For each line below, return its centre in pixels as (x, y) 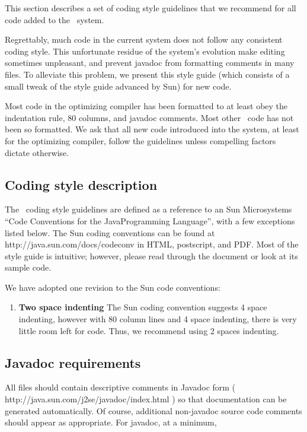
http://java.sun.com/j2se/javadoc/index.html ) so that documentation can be (146, 399)
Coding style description (81, 184)
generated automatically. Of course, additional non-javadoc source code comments (153, 410)
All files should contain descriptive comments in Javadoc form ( (120, 387)
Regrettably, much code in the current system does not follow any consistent (144, 39)
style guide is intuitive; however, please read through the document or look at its (151, 255)
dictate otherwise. (37, 152)
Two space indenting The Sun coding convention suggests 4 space (143, 307)
